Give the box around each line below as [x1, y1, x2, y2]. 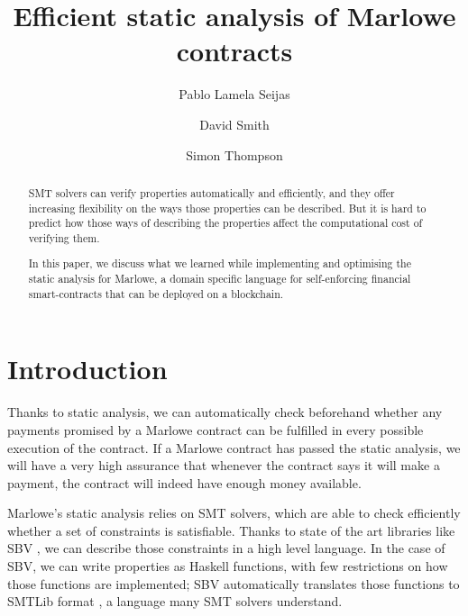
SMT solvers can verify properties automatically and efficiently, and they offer [28, 185, 395, 200]
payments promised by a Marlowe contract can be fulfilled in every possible [7, 420, 424, 439]
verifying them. [28, 230, 100, 245]
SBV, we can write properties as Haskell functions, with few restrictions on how [7, 557, 448, 575]
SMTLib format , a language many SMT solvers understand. [7, 592, 343, 611]
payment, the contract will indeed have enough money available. [7, 473, 362, 492]
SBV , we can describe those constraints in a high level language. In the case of [7, 539, 445, 557]
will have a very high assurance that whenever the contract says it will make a [7, 456, 440, 475]
